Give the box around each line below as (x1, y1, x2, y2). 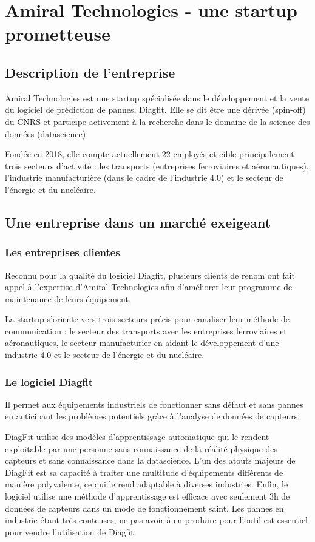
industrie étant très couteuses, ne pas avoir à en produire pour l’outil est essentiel (5, 513, 308, 526)
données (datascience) (5, 127, 86, 140)
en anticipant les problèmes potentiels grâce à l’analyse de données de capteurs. (5, 410, 300, 422)
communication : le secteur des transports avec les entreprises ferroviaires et (5, 324, 287, 337)
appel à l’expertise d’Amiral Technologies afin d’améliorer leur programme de (5, 280, 293, 293)
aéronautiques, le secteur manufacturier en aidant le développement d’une (5, 336, 279, 349)
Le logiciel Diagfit (5, 374, 93, 389)
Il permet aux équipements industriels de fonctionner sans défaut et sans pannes (5, 398, 303, 410)
